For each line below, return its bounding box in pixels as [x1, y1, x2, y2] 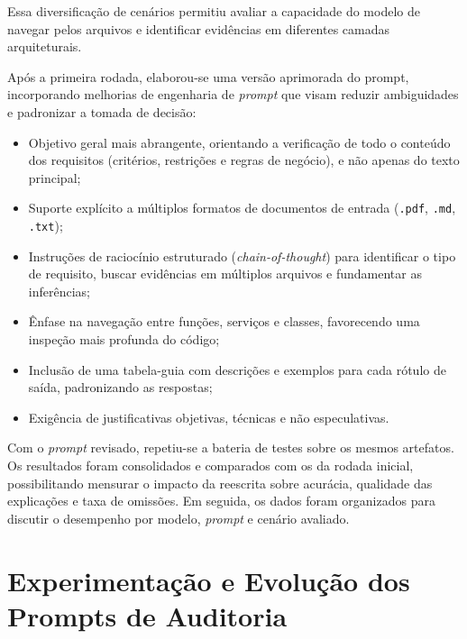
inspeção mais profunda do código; [28, 330, 220, 349]
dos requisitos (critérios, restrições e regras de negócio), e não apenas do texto [28, 151, 460, 169]
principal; [28, 168, 81, 187]
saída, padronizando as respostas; [28, 378, 213, 397]
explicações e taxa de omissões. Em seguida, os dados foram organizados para [7, 491, 435, 510]
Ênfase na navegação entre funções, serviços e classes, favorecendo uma [28, 312, 420, 331]
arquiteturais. [7, 37, 82, 56]
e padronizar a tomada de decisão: [7, 102, 197, 121]
